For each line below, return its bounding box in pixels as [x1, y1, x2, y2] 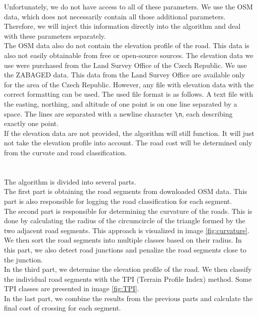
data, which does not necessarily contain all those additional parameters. [4, 11, 226, 21]
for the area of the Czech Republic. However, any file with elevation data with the [4, 79, 254, 89]
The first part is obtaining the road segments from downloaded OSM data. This [4, 186, 248, 196]
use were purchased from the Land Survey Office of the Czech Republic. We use [4, 60, 247, 70]
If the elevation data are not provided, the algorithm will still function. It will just [4, 127, 255, 138]
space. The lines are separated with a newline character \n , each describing [4, 108, 233, 119]
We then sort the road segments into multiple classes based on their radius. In [4, 235, 242, 245]
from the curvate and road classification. [4, 147, 127, 157]
